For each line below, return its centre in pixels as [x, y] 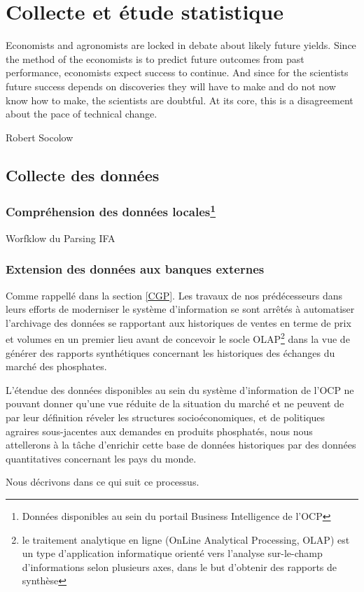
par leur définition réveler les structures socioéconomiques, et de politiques [166, 417]
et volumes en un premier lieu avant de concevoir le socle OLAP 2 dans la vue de [178, 338]
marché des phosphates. [56, 366]
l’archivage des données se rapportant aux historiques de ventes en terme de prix [178, 322]
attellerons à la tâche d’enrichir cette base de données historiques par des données [181, 445]
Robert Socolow [40, 137]
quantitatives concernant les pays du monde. [101, 458]
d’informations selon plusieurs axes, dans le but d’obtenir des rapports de [180, 566]
